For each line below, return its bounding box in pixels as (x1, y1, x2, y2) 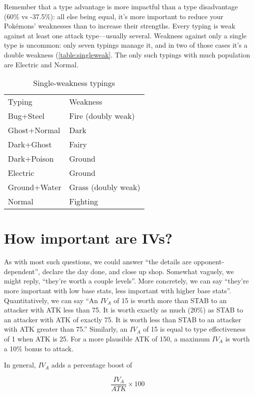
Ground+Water (8, 181, 61, 193)
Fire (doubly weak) (69, 110, 135, 122)
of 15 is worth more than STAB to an (113, 295, 227, 305)
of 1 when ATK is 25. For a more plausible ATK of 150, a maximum (4, 334, 210, 344)
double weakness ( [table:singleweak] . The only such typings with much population (4, 49, 250, 59)
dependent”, (4, 266, 40, 276)
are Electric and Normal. (4, 59, 79, 69)
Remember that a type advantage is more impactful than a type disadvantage (4, 1, 238, 11)
